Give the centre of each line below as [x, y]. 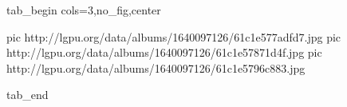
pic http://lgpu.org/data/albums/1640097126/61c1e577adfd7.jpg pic [174, 36]
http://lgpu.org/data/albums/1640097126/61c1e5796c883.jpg [156, 67]
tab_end [28, 95]
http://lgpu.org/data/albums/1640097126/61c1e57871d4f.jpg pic [164, 52]
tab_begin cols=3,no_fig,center [84, 10]
